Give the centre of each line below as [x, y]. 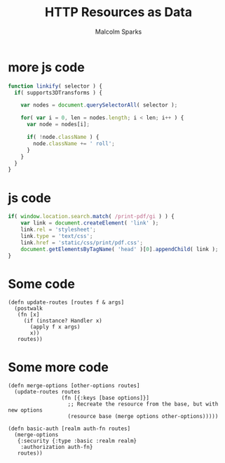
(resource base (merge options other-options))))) [143, 417]
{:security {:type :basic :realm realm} [77, 441]
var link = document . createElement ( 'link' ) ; [90, 223]
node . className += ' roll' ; [74, 143]
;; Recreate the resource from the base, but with [143, 404]
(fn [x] [28, 315]
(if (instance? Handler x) [63, 321]
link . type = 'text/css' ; [57, 236]
